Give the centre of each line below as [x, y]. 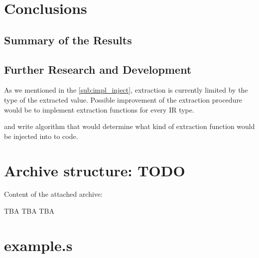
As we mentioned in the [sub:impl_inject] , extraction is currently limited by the [126, 90]
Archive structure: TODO [95, 170]
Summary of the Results [68, 40]
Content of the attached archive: [53, 194]
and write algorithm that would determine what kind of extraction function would [129, 126]
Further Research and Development [98, 69]
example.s [38, 245]
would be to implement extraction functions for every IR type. [99, 109]
